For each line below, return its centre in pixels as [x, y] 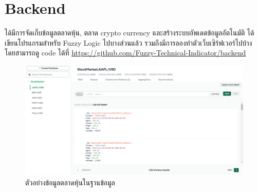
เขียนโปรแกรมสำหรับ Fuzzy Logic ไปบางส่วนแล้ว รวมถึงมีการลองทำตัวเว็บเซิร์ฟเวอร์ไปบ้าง [128, 42]
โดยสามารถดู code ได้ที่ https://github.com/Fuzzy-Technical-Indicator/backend [125, 53]
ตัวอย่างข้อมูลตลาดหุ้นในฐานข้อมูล [70, 182]
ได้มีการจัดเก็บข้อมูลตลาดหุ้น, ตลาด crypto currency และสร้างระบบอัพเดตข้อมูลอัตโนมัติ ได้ [130, 33]
